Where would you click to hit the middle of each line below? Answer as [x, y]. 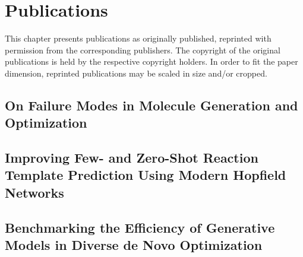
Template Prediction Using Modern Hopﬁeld [146, 175]
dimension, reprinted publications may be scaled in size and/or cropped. [136, 73]
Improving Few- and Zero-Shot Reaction [132, 158]
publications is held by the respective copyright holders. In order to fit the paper [151, 61]
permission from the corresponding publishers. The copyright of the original [143, 50]
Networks [34, 192]
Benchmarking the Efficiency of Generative [140, 227]
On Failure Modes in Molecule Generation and [151, 105]
